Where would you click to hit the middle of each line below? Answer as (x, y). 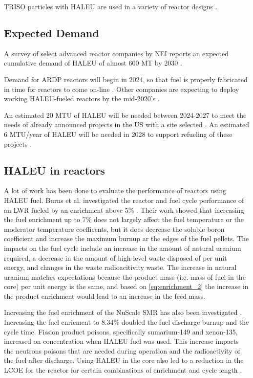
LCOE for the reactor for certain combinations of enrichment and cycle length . (123, 370)
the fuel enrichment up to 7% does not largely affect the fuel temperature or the (124, 219)
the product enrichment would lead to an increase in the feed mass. (105, 296)
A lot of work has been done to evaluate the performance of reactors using (115, 190)
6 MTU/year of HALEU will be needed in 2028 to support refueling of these (118, 134)
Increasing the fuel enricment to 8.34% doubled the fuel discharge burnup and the (126, 322)
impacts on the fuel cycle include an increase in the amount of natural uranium (123, 248)
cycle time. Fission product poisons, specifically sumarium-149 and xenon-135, (121, 331)
